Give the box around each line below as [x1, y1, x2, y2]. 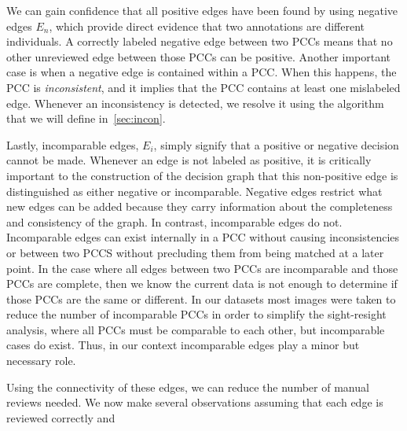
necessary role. [6, 352, 76, 369]
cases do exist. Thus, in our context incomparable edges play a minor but [6, 337, 360, 353]
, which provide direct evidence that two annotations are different [49, 17, 365, 34]
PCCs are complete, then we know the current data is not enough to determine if [6, 275, 398, 292]
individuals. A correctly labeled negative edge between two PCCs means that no [6, 33, 393, 50]
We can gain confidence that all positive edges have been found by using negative [6, 2, 398, 18]
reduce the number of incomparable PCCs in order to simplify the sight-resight [6, 306, 387, 322]
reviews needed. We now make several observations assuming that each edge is [6, 394, 383, 411]
